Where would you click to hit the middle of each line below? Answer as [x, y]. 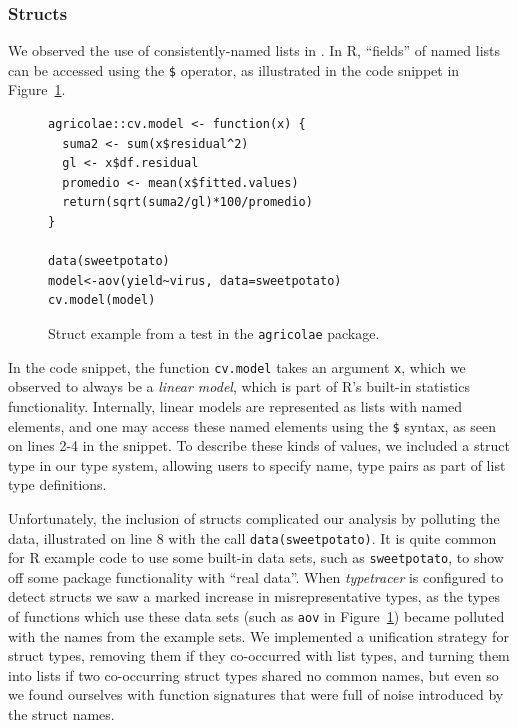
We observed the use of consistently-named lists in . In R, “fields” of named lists [254, 50]
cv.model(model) [102, 300]
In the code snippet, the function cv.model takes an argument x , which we [237, 366]
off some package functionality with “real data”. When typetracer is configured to [256, 576]
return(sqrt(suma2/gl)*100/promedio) [187, 202]
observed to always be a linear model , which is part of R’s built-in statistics [239, 386]
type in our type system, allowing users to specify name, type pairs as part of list [257, 464]
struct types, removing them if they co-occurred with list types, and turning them [259, 655]
